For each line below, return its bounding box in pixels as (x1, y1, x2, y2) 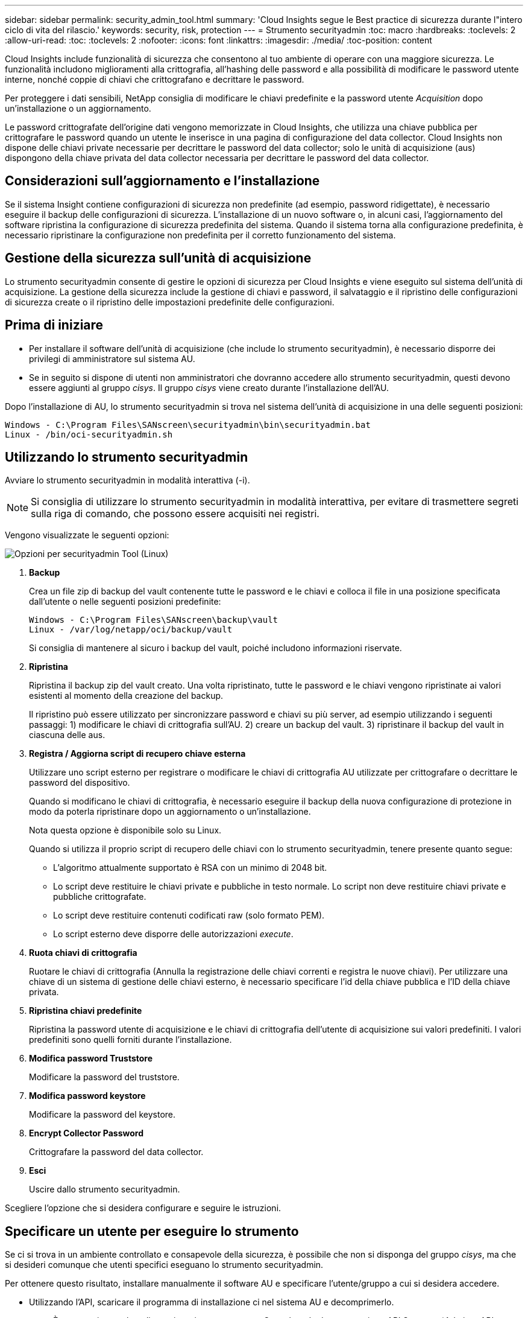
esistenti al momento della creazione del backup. (29, 690, 224, 701)
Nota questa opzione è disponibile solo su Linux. (29, 825, 222, 836)
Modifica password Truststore (29, 1053, 153, 1064)
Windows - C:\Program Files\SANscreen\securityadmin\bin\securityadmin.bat (5, 419, 371, 430)
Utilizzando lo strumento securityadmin (5, 449, 248, 465)
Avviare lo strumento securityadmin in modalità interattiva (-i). (5, 475, 250, 486)
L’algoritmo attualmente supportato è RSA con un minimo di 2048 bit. (53, 862, 327, 873)
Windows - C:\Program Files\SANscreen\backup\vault (29, 615, 278, 625)
